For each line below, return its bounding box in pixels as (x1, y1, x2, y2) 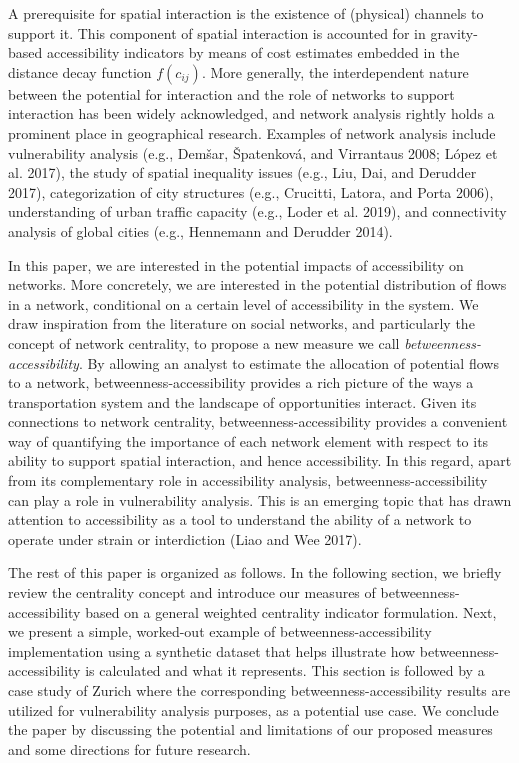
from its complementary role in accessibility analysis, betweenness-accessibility (8, 470, 488, 491)
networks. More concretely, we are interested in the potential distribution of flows (8, 274, 507, 295)
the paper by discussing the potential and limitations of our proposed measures (8, 719, 493, 740)
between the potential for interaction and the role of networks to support (8, 83, 455, 104)
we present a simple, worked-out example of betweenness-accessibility (8, 621, 432, 642)
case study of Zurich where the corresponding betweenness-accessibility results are (8, 680, 511, 700)
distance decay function (8, 61, 152, 82)
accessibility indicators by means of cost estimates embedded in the (46, 42, 460, 63)
